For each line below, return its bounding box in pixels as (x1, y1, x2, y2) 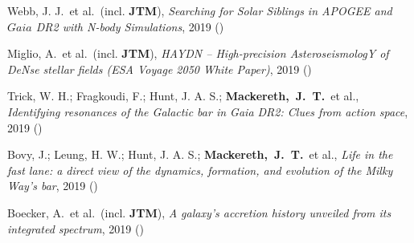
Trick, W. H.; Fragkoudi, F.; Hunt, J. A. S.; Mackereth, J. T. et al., (7, 87, 359, 104)
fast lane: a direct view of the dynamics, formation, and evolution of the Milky (7, 161, 393, 178)
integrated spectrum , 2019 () (7, 220, 144, 237)
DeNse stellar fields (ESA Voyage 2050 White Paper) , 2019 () (7, 60, 312, 77)
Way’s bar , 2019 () (7, 177, 98, 194)
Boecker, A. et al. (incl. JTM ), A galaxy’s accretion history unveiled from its (7, 204, 391, 221)
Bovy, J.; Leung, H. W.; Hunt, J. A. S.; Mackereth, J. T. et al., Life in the (7, 146, 393, 163)
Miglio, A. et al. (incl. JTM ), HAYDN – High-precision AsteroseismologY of (7, 45, 389, 62)
